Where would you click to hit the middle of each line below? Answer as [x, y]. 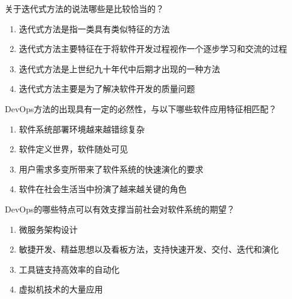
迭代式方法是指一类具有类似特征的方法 [94, 28]
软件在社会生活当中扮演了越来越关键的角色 [103, 189]
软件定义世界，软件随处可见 [73, 149]
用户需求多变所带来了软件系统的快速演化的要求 [111, 169]
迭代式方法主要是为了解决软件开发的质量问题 [107, 89]
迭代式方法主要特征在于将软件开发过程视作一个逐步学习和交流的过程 [153, 49]
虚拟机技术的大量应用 [61, 289]
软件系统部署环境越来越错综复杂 [82, 129]
